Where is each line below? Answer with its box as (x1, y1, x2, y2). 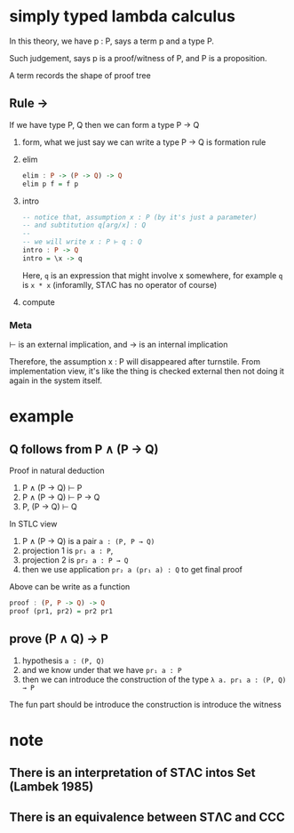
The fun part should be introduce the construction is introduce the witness (9, 699, 282, 709)
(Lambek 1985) (9, 780, 94, 795)
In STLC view (9, 518, 58, 530)
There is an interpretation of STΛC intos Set (9, 765, 256, 781)
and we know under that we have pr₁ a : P (21, 664, 182, 675)
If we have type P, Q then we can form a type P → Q (9, 119, 200, 130)
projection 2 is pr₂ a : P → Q (21, 555, 129, 565)
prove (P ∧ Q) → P (9, 631, 109, 646)
